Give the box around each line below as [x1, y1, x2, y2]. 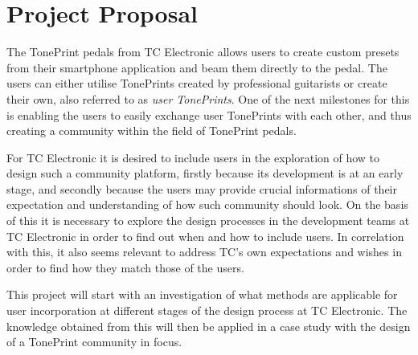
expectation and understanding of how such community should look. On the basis [6, 196, 408, 213]
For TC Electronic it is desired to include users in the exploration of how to [6, 149, 380, 165]
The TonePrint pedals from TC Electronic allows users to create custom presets [6, 43, 400, 60]
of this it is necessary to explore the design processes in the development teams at [6, 212, 410, 229]
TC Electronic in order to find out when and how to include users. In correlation [6, 227, 404, 244]
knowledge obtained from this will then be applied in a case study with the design [6, 317, 411, 334]
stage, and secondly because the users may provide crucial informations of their [6, 180, 397, 197]
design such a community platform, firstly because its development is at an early [6, 165, 404, 182]
